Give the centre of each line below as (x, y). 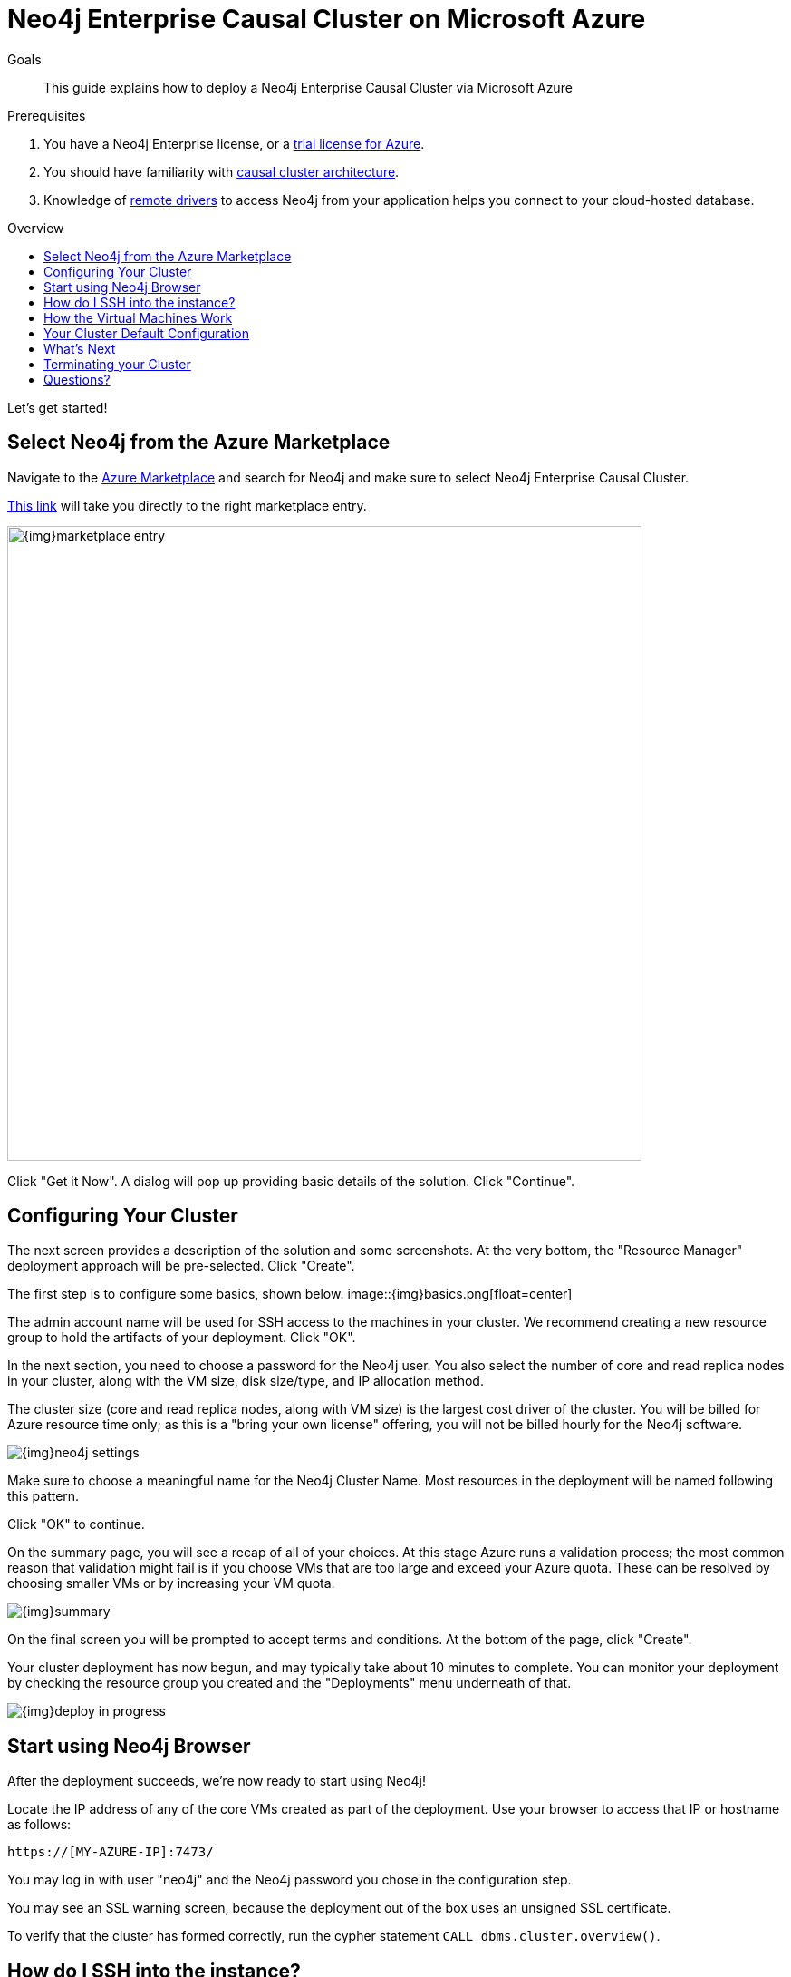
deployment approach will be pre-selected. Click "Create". (181, 1266)
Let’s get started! (58, 407)
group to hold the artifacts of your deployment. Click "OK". (182, 1338)
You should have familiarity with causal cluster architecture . (222, 171)
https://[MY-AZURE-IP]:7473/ (111, 1852)
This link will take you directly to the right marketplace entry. (187, 505)
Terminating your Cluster (117, 364)
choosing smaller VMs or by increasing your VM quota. (171, 1583)
